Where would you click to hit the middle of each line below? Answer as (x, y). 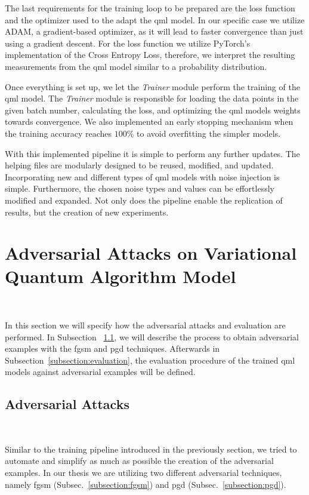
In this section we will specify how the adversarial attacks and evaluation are (145, 325)
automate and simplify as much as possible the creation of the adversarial (139, 461)
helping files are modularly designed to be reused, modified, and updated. (139, 165)
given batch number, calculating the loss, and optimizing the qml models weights (153, 110)
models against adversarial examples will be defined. (100, 372)
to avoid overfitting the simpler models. (209, 133)
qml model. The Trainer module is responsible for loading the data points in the (152, 98)
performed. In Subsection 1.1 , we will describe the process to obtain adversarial (152, 336)
